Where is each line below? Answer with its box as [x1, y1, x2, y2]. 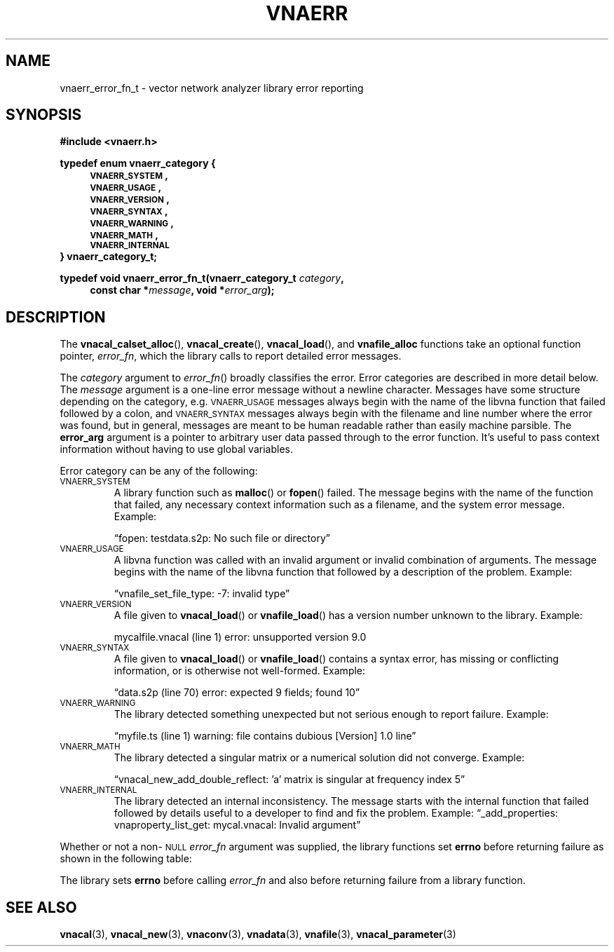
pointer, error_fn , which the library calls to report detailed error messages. [60, 350, 402, 362]
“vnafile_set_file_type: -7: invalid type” [114, 587, 290, 600]
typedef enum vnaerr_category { [60, 157, 216, 170]
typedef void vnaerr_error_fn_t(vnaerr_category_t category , [60, 272, 344, 285]
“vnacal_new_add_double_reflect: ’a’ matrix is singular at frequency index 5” [114, 773, 465, 786]
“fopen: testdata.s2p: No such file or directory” [114, 532, 330, 545]
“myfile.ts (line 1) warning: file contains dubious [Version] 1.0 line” [114, 730, 416, 742]
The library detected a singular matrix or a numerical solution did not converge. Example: [114, 752, 525, 764]
